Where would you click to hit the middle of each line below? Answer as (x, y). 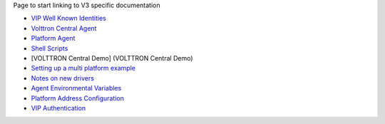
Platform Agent (53, 38)
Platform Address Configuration (78, 98)
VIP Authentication (58, 108)
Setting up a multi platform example (83, 68)
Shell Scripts (50, 48)
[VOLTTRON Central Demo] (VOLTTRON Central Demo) (112, 58)
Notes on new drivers (62, 78)
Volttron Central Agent (64, 28)
